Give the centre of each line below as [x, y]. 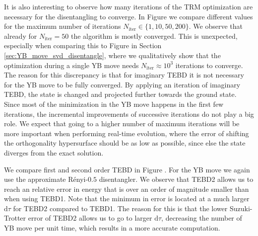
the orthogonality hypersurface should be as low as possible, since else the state [125, 143]
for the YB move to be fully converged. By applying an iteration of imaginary [122, 84]
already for [21, 36]
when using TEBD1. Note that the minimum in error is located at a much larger [127, 198]
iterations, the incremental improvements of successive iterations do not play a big [129, 114]
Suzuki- [241, 208]
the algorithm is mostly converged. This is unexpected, [154, 36]
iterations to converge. [209, 65]
